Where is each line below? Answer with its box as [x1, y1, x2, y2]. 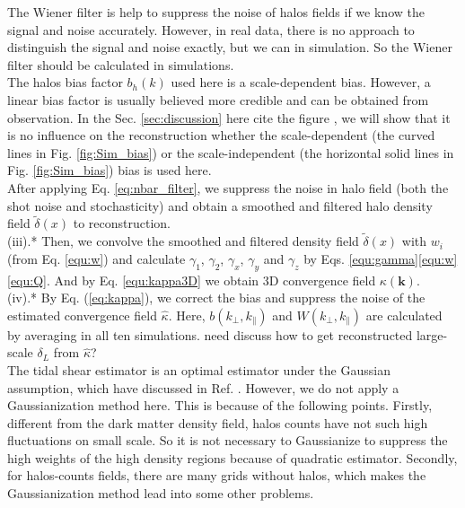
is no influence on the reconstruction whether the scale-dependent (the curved [7, 126, 435, 145]
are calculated [365, 305, 443, 324]
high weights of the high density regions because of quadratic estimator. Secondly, [7, 448, 458, 467]
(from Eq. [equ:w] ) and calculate [7, 249, 186, 267]
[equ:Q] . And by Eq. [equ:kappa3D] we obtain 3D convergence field [7, 270, 376, 289]
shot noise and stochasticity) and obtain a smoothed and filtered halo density [7, 196, 433, 215]
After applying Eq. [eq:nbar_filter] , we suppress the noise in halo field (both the [7, 178, 449, 197]
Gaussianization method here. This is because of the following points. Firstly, [7, 396, 433, 415]
